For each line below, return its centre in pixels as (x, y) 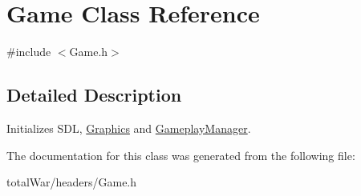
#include (29, 52)
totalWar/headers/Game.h (72, 182)
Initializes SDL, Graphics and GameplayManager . (129, 128)
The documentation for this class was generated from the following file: (181, 155)
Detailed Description (94, 95)
